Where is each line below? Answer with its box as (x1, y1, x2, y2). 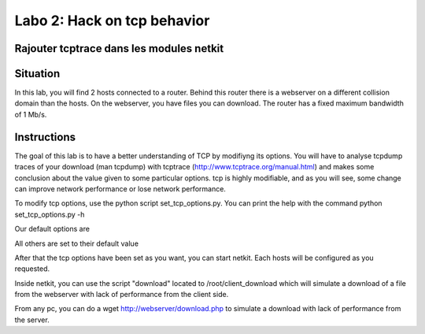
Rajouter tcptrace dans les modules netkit (14, 42, 224, 55)
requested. (14, 264, 50, 273)
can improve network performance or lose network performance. (14, 184, 226, 193)
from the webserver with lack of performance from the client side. (14, 290, 229, 299)
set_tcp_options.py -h (14, 210, 85, 219)
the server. (14, 315, 50, 325)
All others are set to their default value (14, 239, 139, 248)
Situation (14, 67, 61, 80)
